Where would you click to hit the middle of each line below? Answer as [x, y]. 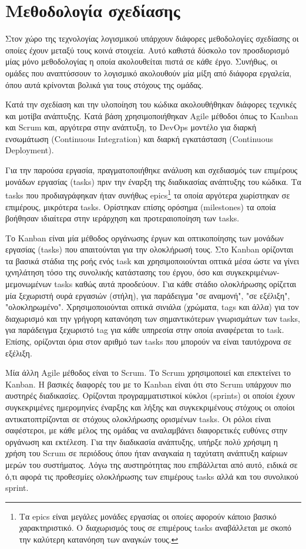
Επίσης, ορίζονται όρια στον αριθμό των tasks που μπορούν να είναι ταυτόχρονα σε [149, 341]
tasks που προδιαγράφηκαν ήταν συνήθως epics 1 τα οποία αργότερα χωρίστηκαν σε [148, 194]
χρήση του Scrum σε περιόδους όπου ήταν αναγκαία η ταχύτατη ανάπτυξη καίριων [147, 453]
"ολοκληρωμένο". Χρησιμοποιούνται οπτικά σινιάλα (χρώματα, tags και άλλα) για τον [152, 307]
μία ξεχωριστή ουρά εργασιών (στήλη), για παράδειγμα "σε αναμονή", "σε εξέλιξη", [148, 295]
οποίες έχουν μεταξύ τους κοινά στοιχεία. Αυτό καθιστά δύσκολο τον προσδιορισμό [147, 50]
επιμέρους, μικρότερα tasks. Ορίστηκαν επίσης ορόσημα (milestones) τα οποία [141, 206]
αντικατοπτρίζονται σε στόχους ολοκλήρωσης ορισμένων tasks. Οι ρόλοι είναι [138, 418]
